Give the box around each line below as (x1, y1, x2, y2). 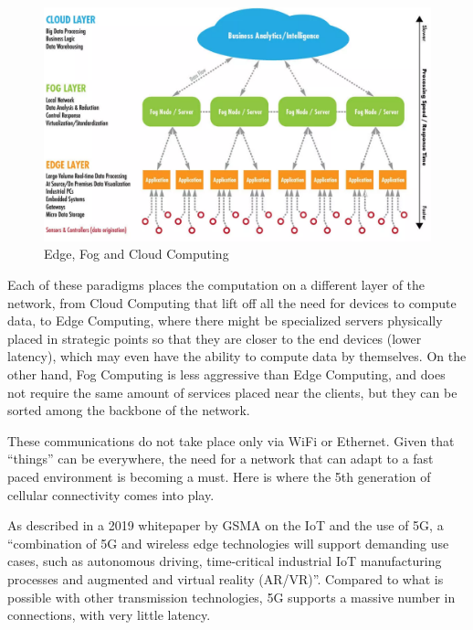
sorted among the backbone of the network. (7, 400, 250, 420)
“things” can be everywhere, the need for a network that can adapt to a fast (7, 449, 434, 468)
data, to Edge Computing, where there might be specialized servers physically (7, 311, 443, 330)
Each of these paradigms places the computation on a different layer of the (7, 275, 426, 294)
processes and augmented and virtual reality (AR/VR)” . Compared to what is (7, 569, 444, 588)
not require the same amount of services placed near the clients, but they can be (7, 382, 457, 401)
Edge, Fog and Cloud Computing (44, 244, 229, 263)
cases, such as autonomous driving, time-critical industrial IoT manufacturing (7, 551, 442, 571)
